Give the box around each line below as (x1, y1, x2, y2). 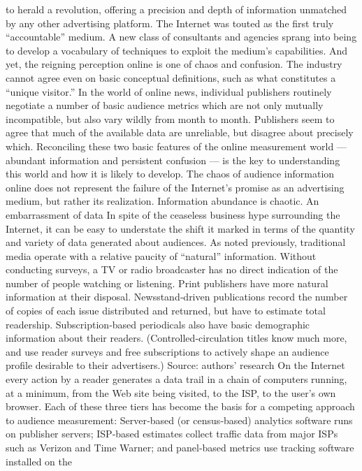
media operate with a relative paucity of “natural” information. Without (6, 248, 317, 263)
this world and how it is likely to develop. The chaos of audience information (6, 166, 335, 181)
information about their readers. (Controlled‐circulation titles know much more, (6, 331, 347, 345)
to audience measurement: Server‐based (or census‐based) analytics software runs (6, 412, 353, 427)
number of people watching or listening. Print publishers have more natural (6, 275, 328, 290)
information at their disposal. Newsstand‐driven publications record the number (6, 289, 348, 304)
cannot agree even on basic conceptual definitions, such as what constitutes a (6, 70, 336, 85)
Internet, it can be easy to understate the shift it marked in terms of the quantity (6, 221, 355, 235)
